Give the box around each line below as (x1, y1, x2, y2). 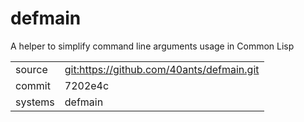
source (15, 62, 48, 76)
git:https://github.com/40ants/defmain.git (64, 62, 260, 76)
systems (15, 95, 55, 109)
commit (15, 78, 51, 92)
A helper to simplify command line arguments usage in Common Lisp (10, 40, 295, 52)
